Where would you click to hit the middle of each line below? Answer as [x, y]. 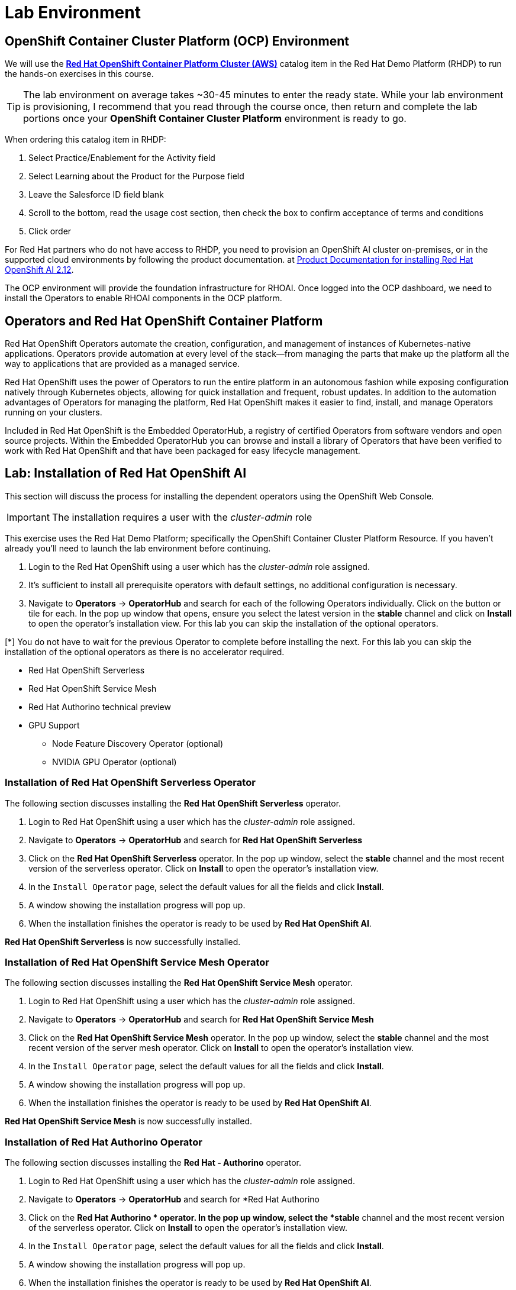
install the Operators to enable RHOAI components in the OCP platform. [143, 298]
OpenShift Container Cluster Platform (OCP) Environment [177, 41]
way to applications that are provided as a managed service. [122, 364]
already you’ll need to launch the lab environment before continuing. [138, 548]
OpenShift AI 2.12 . [39, 270]
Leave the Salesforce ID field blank [96, 195]
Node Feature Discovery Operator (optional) [138, 743]
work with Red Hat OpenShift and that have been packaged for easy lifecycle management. [183, 451]
